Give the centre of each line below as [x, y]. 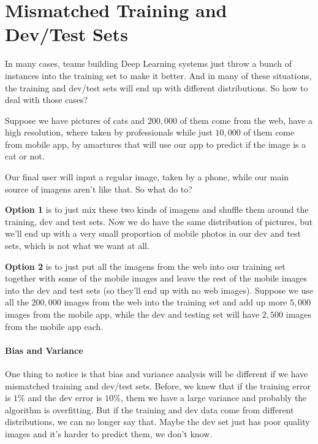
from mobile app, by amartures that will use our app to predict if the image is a [156, 144]
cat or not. [25, 156]
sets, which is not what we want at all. [77, 246]
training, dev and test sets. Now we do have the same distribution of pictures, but [159, 221]
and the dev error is [65, 398]
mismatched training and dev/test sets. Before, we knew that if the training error [158, 385]
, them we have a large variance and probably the [214, 398]
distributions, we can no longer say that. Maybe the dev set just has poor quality [157, 422]
